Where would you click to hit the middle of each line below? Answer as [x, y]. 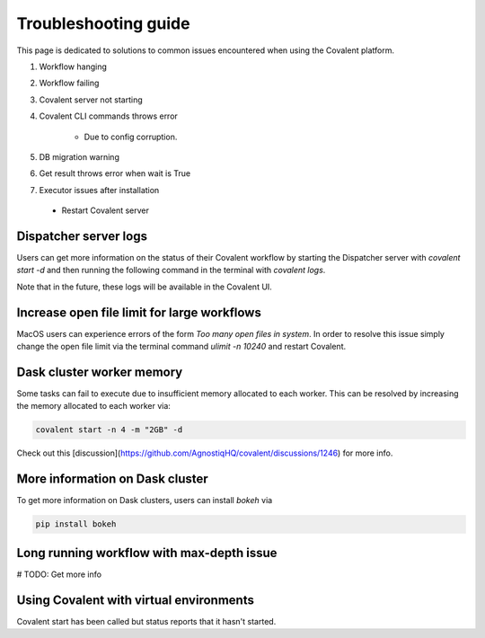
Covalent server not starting [91, 100]
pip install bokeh [76, 524]
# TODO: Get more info [59, 574]
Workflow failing [69, 83]
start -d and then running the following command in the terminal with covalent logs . [171, 270]
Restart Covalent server [106, 210]
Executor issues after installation [99, 190]
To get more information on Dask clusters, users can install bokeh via [145, 501]
